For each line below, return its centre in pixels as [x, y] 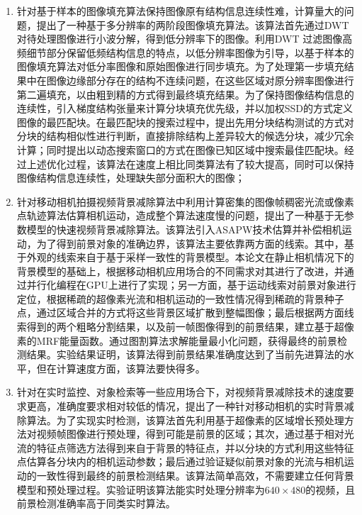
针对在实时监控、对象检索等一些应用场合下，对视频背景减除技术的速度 [180, 392]
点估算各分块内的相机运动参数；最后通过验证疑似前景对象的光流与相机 [180, 461]
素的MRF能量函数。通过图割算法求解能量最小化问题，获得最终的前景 [177, 340]
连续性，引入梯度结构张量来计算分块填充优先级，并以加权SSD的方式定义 [185, 108]
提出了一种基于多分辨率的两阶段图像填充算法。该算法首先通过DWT [193, 24]
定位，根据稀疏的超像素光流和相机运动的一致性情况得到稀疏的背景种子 [180, 298]
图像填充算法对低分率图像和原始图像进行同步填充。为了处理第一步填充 [180, 66]
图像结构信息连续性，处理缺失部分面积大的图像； [131, 178]
